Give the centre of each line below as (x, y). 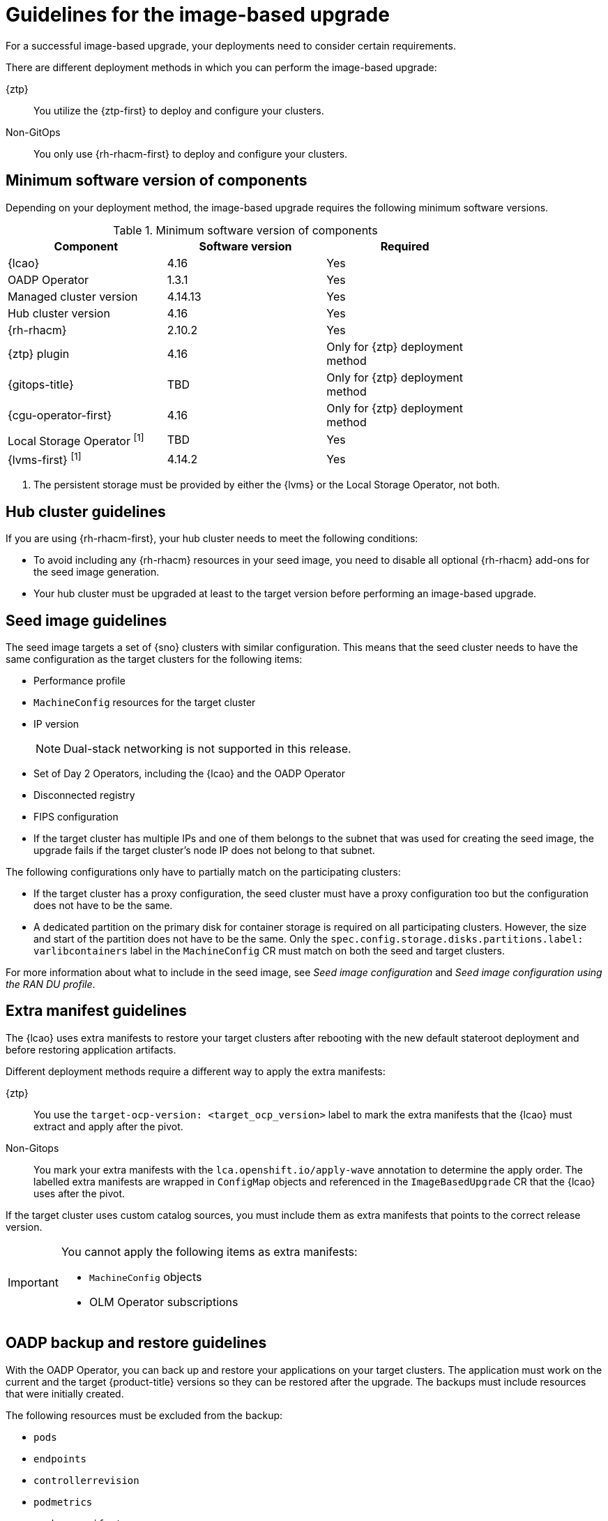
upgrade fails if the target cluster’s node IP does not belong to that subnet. (204, 850)
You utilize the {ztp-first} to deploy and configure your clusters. (179, 110)
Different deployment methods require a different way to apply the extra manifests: (196, 1071)
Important (33, 1282)
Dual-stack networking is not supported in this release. (207, 748)
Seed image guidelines (86, 620)
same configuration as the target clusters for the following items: (154, 659)
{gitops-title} (41, 384)
